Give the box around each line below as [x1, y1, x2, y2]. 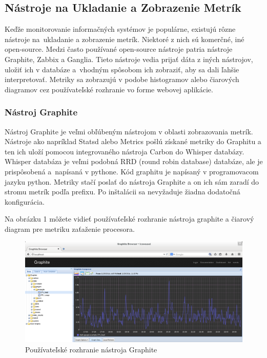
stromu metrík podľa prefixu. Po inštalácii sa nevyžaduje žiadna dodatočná [5, 186, 240, 197]
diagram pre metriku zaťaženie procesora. [5, 223, 135, 234]
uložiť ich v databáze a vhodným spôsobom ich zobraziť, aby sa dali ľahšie [5, 64, 239, 74]
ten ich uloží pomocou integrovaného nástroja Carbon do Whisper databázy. [5, 146, 244, 156]
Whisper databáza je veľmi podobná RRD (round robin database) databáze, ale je [5, 156, 263, 167]
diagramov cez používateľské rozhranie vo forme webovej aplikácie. [5, 84, 213, 94]
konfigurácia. [5, 196, 45, 207]
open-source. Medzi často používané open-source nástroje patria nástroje [5, 44, 233, 54]
